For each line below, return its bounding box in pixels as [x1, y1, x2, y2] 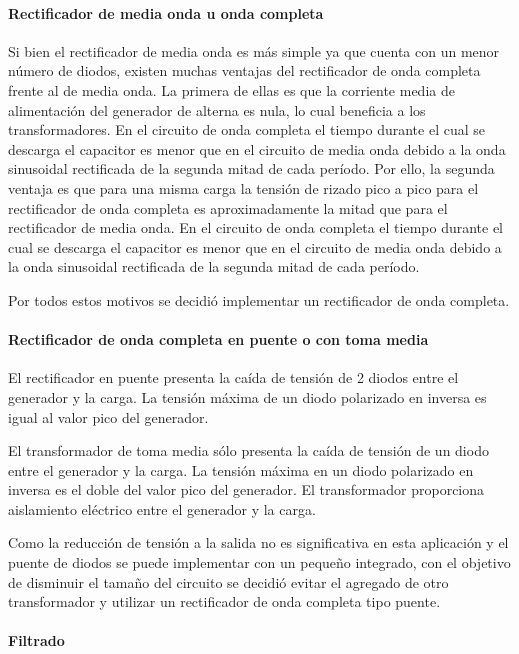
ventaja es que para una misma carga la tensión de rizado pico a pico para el [8, 177, 479, 198]
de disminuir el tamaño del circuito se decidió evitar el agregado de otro [8, 571, 449, 592]
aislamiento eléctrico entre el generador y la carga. [8, 498, 316, 519]
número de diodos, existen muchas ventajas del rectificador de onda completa [8, 60, 481, 81]
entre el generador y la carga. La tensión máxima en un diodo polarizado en [8, 459, 474, 480]
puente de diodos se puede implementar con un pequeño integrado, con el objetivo [8, 552, 511, 573]
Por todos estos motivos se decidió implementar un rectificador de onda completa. [8, 289, 510, 310]
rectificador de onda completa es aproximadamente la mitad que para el [8, 197, 448, 218]
